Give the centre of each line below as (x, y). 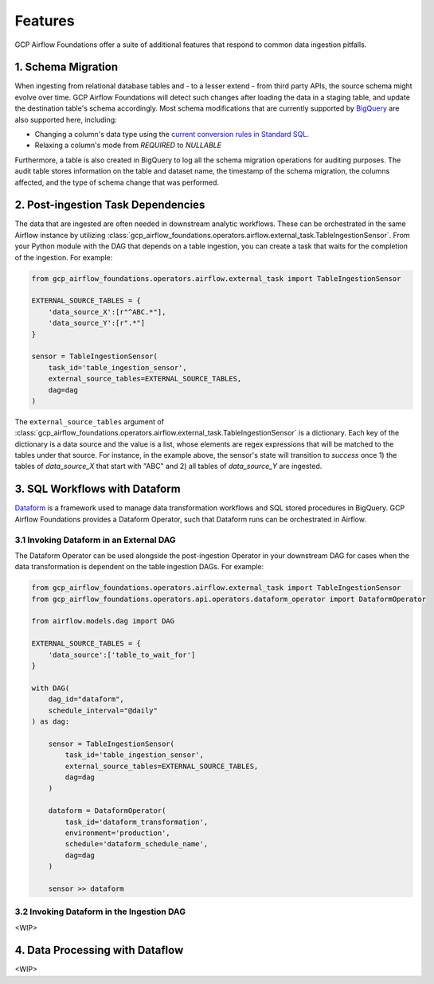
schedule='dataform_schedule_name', (137, 844)
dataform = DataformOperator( (107, 811)
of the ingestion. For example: (64, 257)
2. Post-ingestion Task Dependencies (110, 205)
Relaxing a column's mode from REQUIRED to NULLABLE (128, 145)
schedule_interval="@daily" (103, 710)
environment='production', (117, 833)
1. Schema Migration (66, 67)
